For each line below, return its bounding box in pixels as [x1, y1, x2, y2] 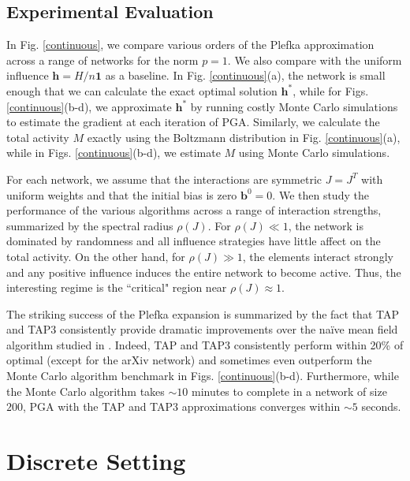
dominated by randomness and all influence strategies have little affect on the [6, 233, 381, 249]
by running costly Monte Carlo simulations [190, 98, 398, 114]
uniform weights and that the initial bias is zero [6, 186, 237, 203]
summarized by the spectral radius [6, 217, 173, 233]
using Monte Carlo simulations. [238, 144, 390, 161]
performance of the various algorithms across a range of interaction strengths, [6, 202, 382, 218]
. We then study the [272, 186, 369, 203]
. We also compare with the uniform [227, 51, 402, 68]
